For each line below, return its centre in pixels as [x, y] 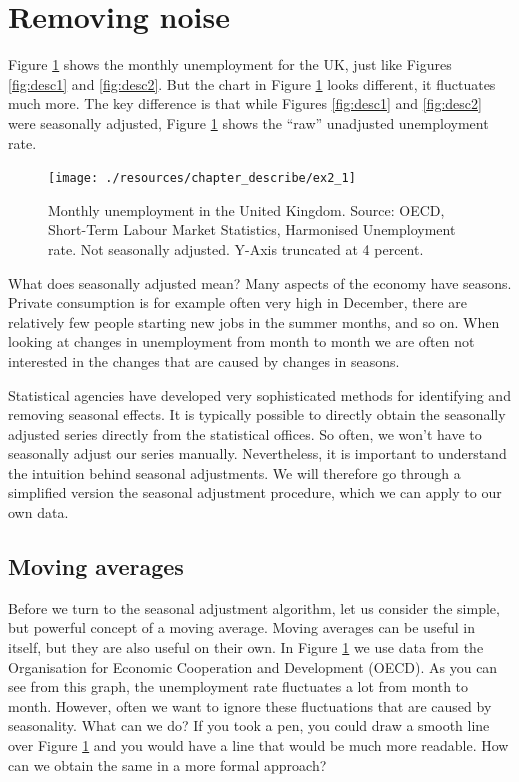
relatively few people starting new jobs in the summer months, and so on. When [254, 321]
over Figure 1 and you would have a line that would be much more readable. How [258, 745]
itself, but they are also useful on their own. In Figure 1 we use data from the [246, 647]
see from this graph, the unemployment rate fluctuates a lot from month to [238, 686]
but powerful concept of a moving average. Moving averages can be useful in [241, 627]
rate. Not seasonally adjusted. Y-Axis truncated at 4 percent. [236, 248]
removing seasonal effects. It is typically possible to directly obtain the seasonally [257, 414]
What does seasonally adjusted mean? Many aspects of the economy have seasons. [260, 282]
